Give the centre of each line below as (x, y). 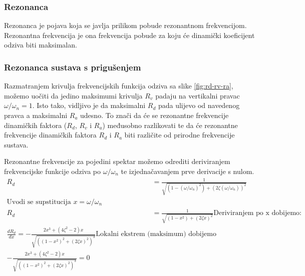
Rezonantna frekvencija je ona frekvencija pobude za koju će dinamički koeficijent (129, 35)
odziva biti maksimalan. (41, 45)
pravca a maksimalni (36, 115)
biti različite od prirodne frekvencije (180, 135)
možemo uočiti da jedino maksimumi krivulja (73, 95)
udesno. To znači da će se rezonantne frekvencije (155, 115)
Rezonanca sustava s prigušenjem (73, 67)
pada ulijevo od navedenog (199, 105)
